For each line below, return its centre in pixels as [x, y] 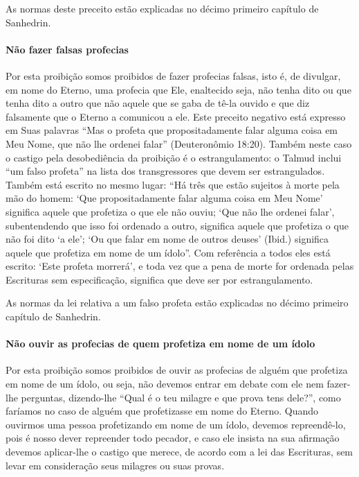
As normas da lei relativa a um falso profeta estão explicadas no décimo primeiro [177, 303]
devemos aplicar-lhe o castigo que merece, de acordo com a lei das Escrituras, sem [179, 452]
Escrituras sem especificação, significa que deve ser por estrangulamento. [159, 279]
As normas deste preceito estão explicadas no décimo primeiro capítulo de [162, 8]
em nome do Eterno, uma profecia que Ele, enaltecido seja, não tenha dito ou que [178, 89]
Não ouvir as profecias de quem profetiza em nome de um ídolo [160, 344]
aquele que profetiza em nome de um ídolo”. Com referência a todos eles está [168, 252]
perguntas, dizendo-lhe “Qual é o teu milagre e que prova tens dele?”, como [181, 397]
